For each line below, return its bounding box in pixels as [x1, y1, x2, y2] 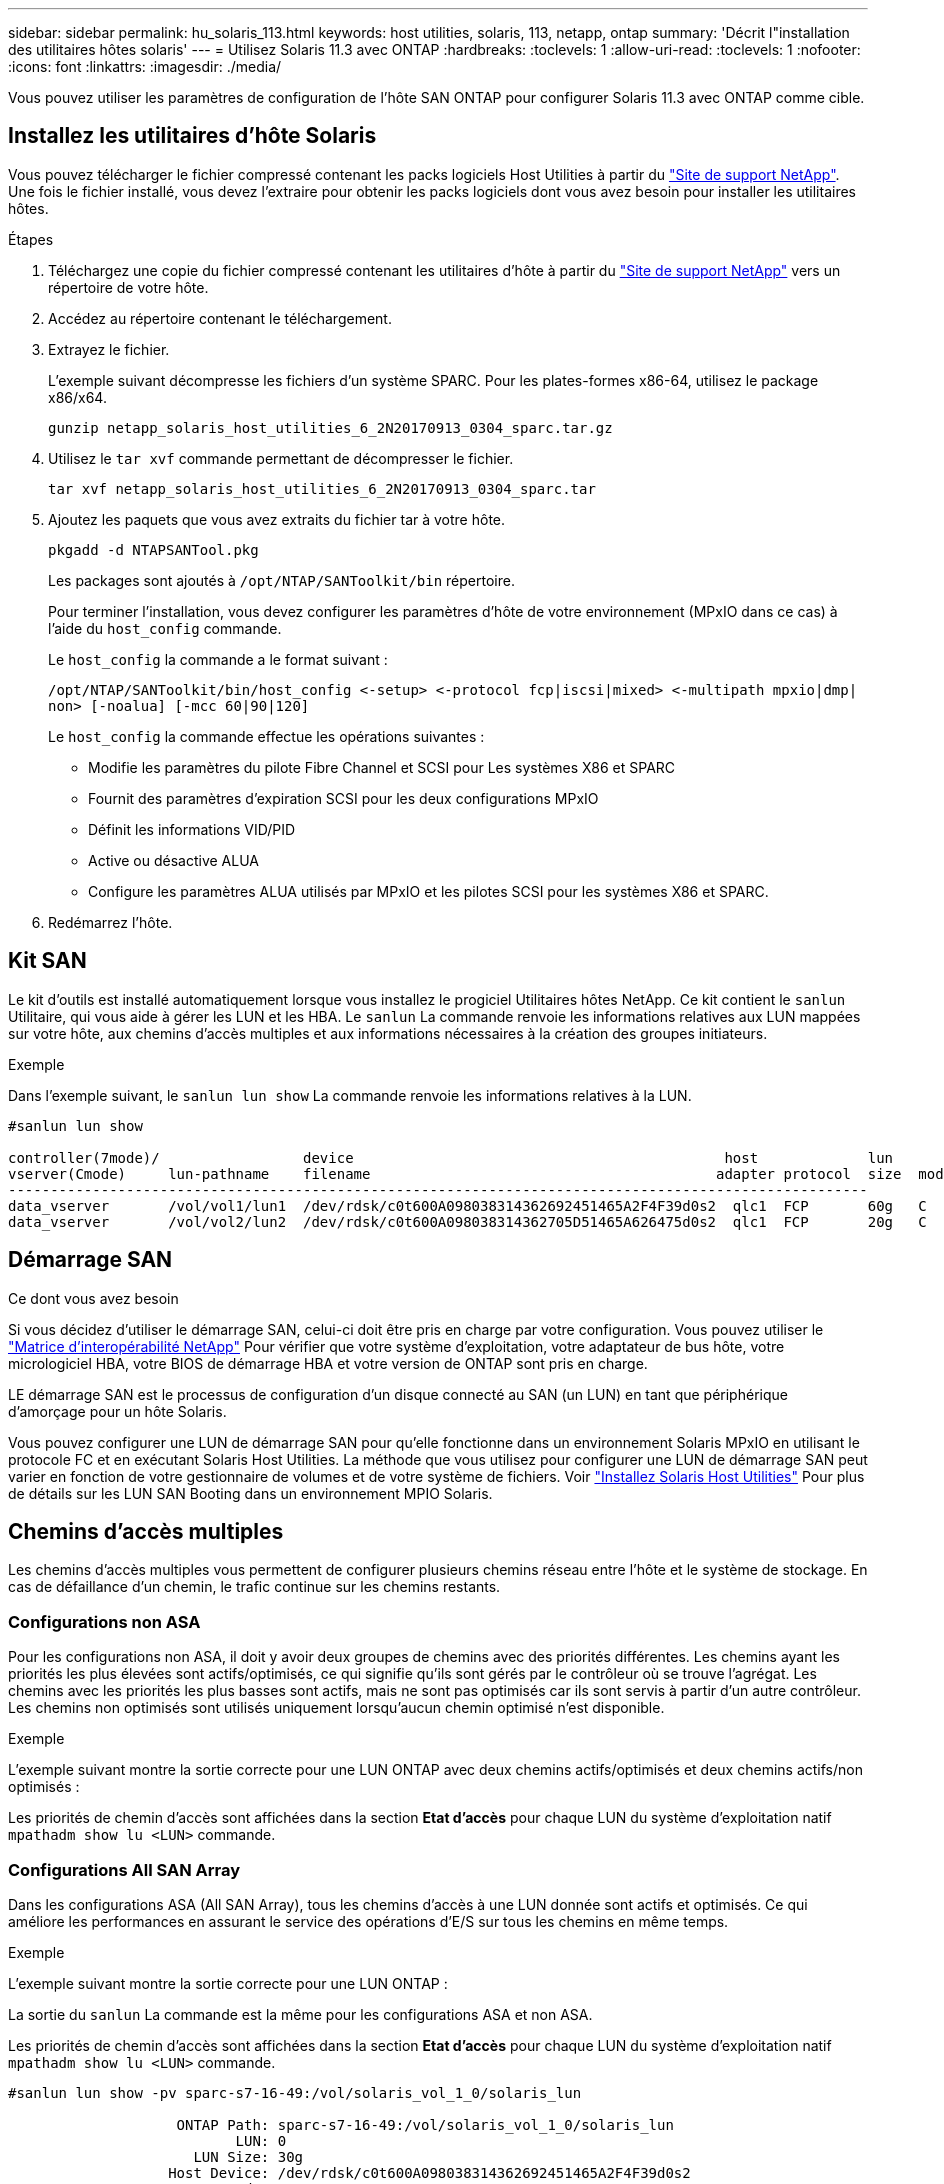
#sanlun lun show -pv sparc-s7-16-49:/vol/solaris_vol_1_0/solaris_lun [8, 2084, 582, 2101]
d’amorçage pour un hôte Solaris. [8, 1402, 227, 1420]
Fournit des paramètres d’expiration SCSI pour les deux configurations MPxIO [88, 789, 599, 807]
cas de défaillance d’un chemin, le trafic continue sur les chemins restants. [8, 1578, 501, 1596]
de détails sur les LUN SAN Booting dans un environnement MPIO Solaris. [8, 1484, 493, 1502]
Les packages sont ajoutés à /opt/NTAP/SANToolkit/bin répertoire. [48, 571, 515, 589]
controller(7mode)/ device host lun [8, 1149, 894, 1166]
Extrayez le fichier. [48, 340, 170, 358]
